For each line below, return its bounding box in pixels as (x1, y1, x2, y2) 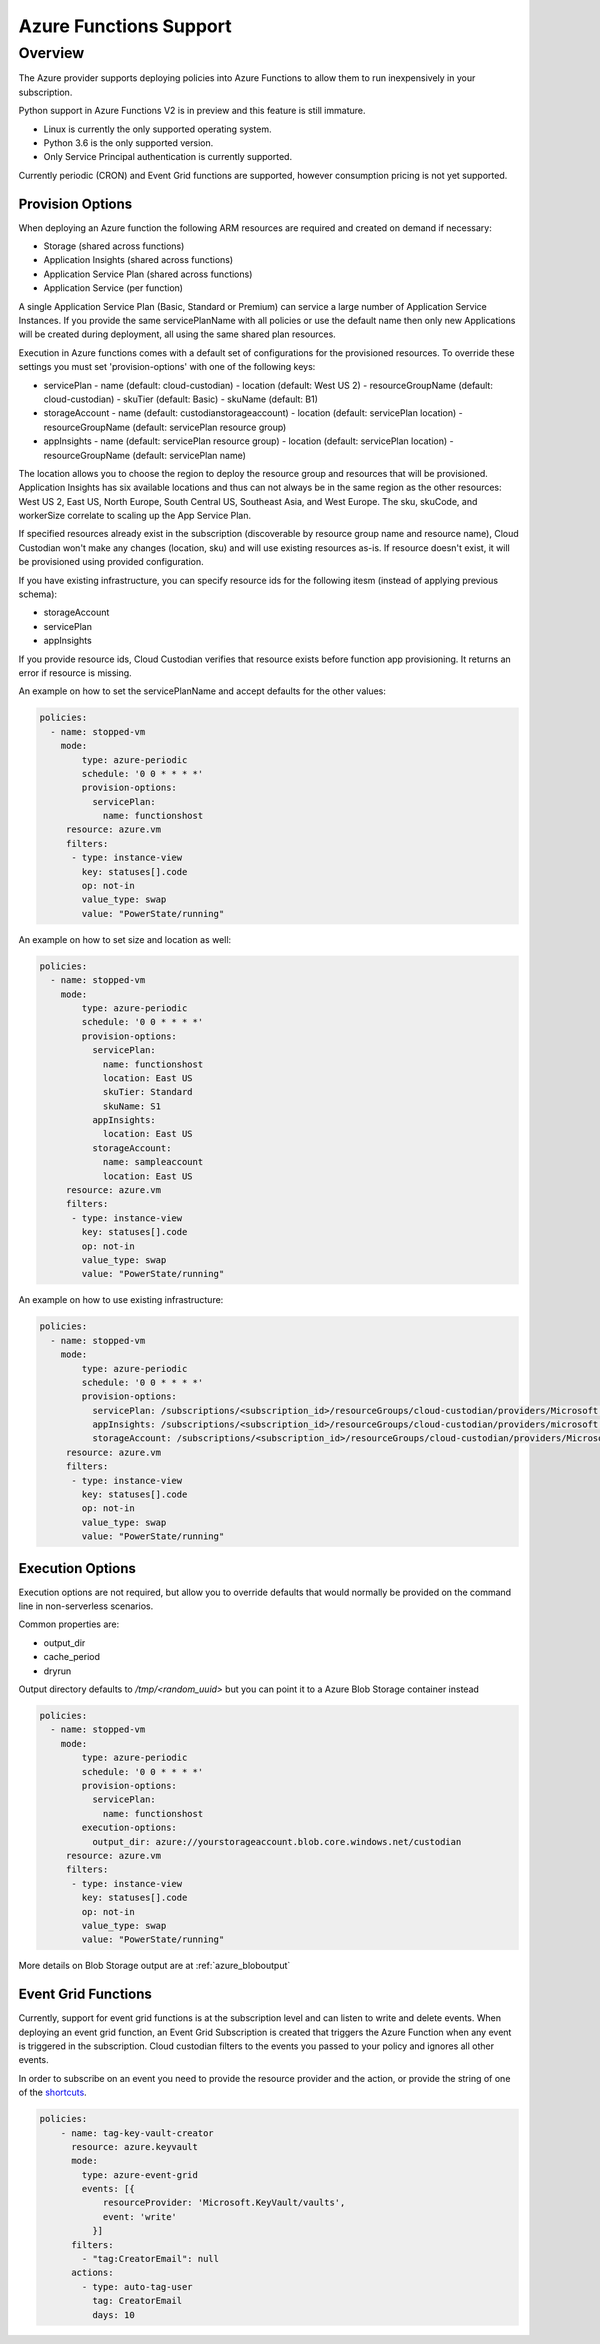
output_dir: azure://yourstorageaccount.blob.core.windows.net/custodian (91, 1836, 462, 1847)
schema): (18, 588, 58, 600)
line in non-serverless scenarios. (18, 1600, 154, 1612)
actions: (71, 2267, 114, 2279)
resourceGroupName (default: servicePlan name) (43, 449, 247, 461)
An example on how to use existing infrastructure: (18, 1294, 224, 1306)
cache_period (43, 1651, 100, 1663)
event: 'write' (102, 2211, 177, 2222)
